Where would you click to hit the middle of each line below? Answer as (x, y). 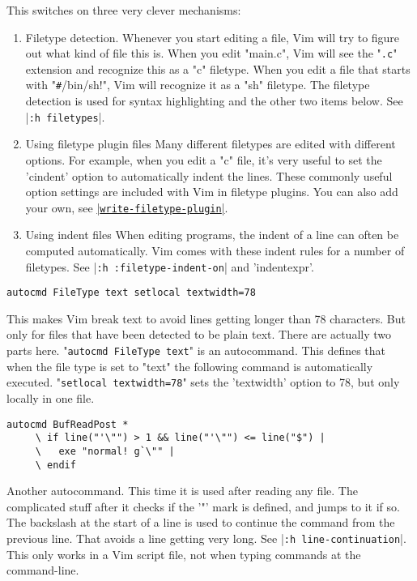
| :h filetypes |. (65, 116)
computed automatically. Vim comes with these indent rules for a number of (215, 250)
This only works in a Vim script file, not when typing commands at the (184, 554)
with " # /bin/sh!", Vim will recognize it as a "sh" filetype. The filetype (198, 85)
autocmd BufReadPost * (68, 424)
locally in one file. (51, 397)
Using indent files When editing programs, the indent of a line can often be (212, 235)
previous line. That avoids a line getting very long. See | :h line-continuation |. (206, 538)
